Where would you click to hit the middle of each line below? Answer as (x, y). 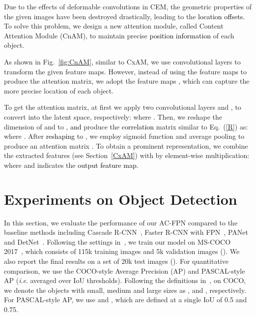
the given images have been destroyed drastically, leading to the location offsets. (125, 16)
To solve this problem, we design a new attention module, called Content (114, 26)
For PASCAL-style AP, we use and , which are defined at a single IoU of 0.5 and (126, 300)
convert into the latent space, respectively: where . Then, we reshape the (113, 116)
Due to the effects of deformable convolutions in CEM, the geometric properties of (128, 6)
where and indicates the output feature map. (71, 165)
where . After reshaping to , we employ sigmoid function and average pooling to (124, 136)
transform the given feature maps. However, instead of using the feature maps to (126, 71)
